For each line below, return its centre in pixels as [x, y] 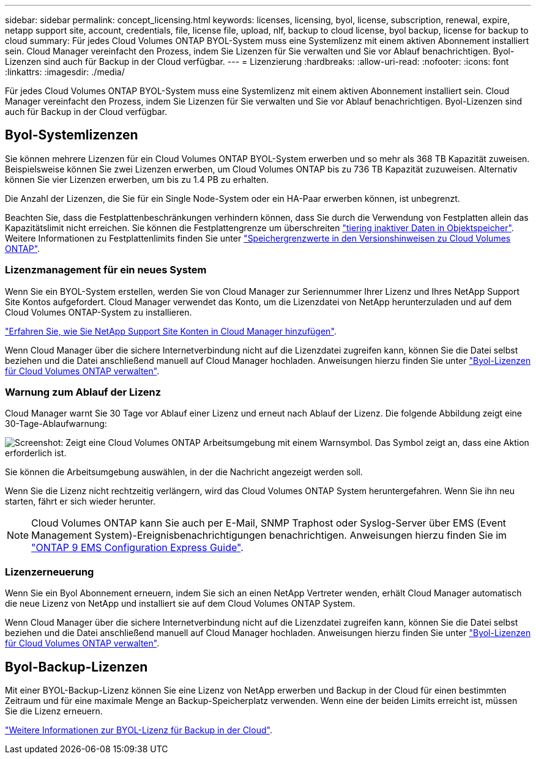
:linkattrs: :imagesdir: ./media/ [65, 72]
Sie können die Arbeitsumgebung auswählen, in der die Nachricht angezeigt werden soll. [184, 472]
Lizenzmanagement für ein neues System [106, 270]
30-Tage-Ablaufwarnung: [56, 424]
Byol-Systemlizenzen [72, 135]
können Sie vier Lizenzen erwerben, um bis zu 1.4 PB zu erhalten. [137, 179]
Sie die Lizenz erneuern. [54, 711]
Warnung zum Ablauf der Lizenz [83, 392]
